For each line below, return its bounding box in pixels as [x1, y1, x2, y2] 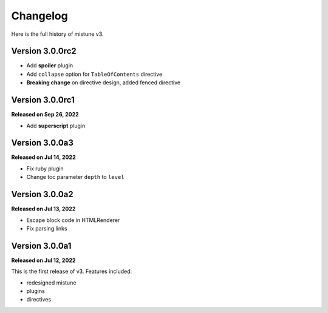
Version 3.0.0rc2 [11, 46, 77, 56]
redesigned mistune [26, 279, 77, 286]
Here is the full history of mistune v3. [11, 30, 104, 38]
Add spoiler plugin [26, 62, 73, 69]
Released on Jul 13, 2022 [11, 205, 76, 212]
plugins [26, 287, 45, 294]
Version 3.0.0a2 [11, 189, 73, 200]
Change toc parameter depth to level [26, 173, 125, 181]
